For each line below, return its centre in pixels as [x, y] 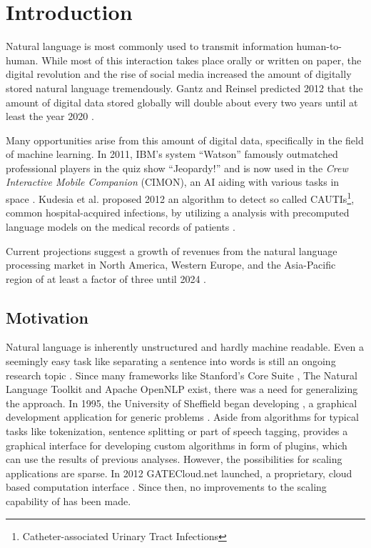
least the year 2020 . [50, 116]
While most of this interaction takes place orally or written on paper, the [202, 60]
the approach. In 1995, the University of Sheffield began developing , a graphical [182, 403]
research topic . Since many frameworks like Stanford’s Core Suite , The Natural [182, 375]
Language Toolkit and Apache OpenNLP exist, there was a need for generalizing [182, 389]
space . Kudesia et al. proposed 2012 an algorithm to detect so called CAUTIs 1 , [180, 198]
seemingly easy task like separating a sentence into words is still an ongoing [171, 361]
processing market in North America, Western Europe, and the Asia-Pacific [171, 265]
